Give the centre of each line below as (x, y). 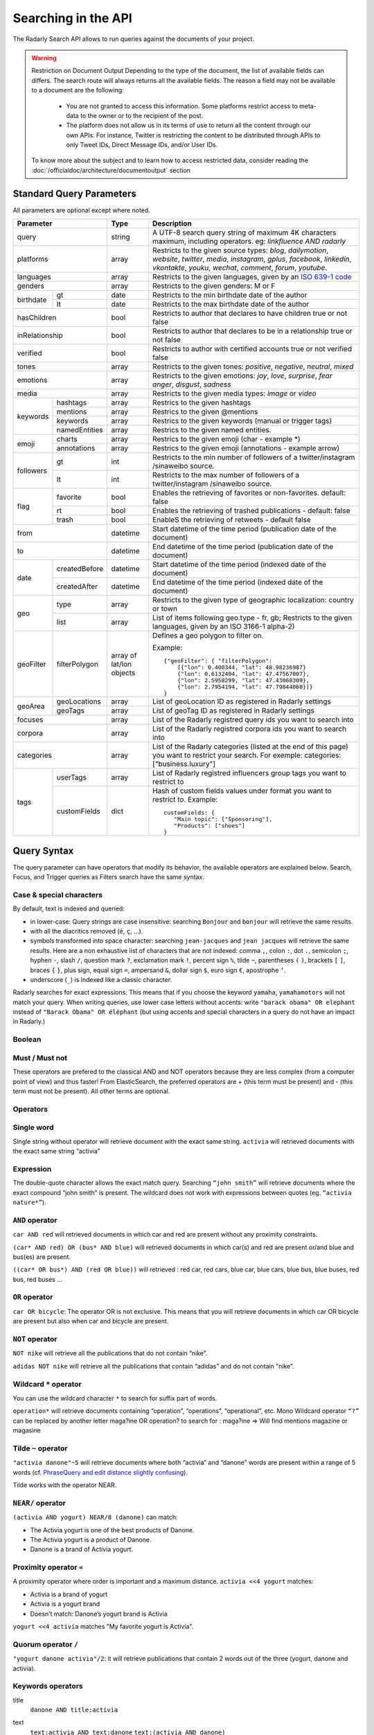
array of (124, 655)
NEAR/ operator (39, 1503)
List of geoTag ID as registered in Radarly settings (234, 711)
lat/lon (121, 664)
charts (67, 439)
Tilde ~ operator (41, 1448)
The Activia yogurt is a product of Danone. (91, 1539)
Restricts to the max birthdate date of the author (231, 304)
